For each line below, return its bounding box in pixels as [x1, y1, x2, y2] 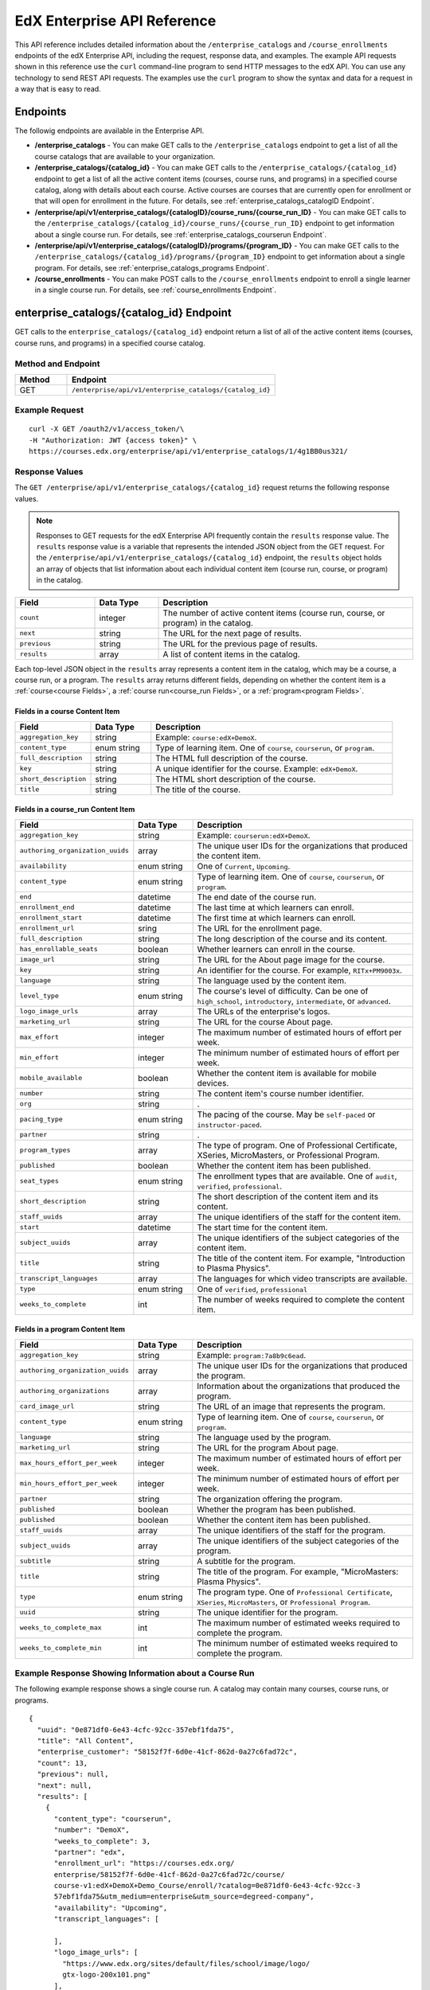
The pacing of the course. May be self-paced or [197, 1109, 376, 1120]
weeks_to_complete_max [19, 1624, 103, 1632]
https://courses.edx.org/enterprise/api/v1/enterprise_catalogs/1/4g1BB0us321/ [29, 447, 348, 456]
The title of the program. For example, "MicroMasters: [196, 1566, 399, 1577]
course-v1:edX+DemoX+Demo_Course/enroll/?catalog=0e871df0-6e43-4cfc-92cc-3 [53, 1881, 361, 1890]
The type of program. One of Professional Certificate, [197, 1139, 397, 1150]
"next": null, [37, 1781, 92, 1790]
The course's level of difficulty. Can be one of [197, 985, 369, 997]
